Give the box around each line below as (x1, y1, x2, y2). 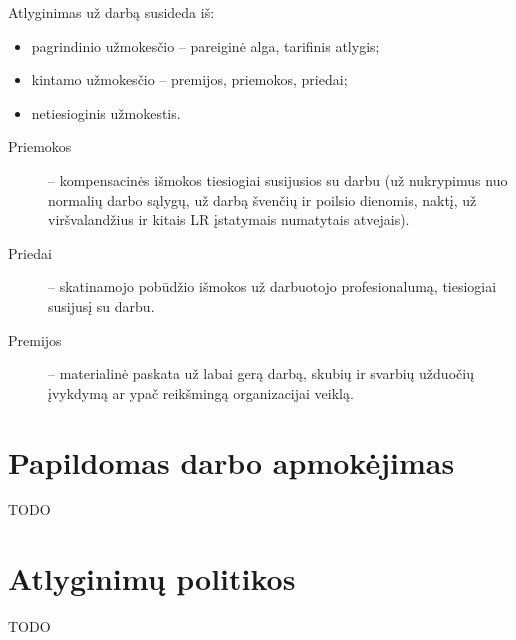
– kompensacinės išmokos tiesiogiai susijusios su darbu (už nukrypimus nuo (48, 169, 508, 190)
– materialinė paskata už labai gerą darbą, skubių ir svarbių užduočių (48, 363, 474, 384)
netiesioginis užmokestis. (31, 102, 181, 123)
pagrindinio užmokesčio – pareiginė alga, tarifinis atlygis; (31, 35, 380, 56)
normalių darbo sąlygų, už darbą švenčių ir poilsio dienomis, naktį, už (48, 189, 477, 210)
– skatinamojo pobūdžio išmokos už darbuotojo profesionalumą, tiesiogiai (48, 276, 497, 297)
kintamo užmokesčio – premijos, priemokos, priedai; (31, 69, 348, 90)
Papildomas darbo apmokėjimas (8, 441, 455, 482)
